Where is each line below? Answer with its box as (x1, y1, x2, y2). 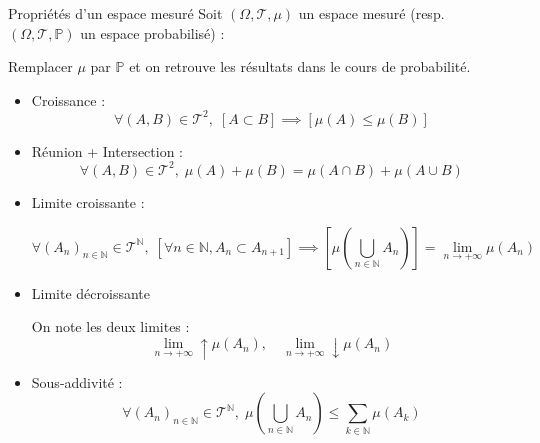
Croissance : (31, 89, 106, 110)
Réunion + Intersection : (31, 140, 183, 161)
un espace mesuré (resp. (298, 3, 445, 23)
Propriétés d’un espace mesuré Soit (8, 3, 223, 23)
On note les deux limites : (31, 316, 190, 337)
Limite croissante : (31, 191, 145, 212)
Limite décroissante (31, 282, 150, 303)
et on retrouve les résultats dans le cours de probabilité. (129, 56, 471, 77)
